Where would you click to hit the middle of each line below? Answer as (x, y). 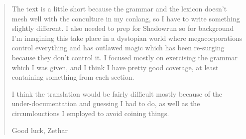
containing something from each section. (73, 77)
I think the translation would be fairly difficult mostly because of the (117, 93)
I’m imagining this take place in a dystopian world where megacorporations (127, 38)
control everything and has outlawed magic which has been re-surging (118, 48)
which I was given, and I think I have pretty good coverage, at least (115, 67)
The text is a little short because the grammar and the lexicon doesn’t (119, 8)
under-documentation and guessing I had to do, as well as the (106, 103)
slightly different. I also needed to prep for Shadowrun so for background (123, 28)
